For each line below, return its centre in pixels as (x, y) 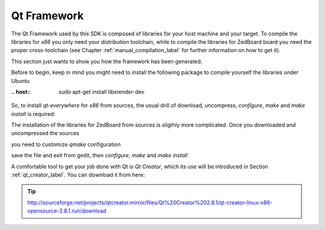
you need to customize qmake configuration (66, 144)
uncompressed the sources (45, 133)
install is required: (33, 113)
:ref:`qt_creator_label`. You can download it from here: (78, 175)
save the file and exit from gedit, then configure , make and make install (99, 156)
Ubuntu (20, 80)
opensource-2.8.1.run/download (67, 211)
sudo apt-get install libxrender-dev (101, 92)
